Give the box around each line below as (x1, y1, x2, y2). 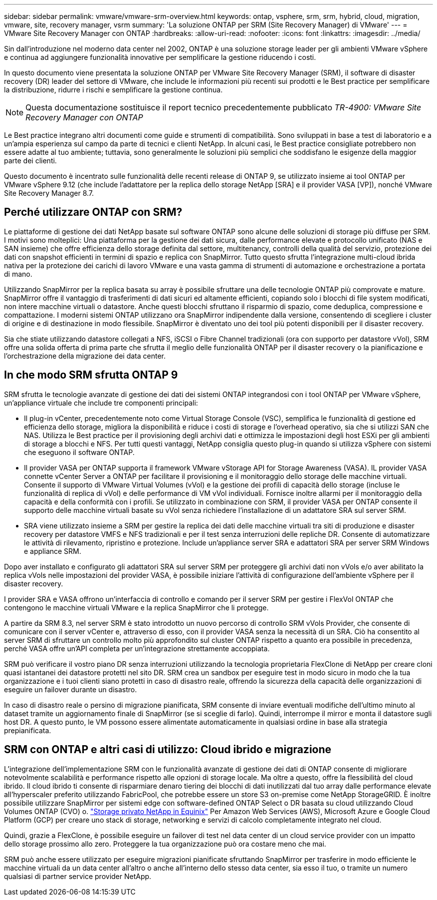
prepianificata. (4, 726, 51, 735)
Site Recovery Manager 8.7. (4, 189, 94, 197)
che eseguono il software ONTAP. (24, 448, 135, 456)
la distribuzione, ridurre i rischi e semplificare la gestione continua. (4, 85, 223, 94)
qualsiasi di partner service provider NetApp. (4, 872, 152, 881)
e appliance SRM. (24, 546, 81, 555)
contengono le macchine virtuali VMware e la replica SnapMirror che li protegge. (4, 603, 269, 612)
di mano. (4, 269, 32, 278)
